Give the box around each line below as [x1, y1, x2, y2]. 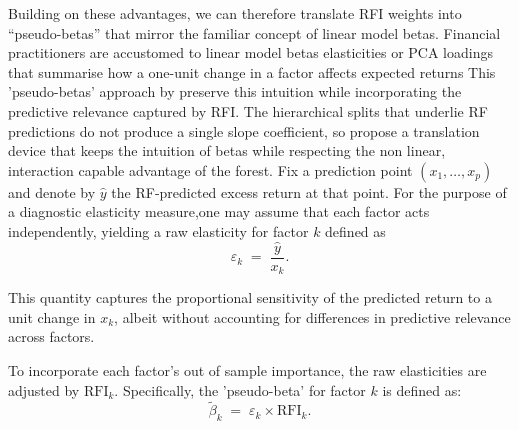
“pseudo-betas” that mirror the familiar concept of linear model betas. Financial [8, 22, 501, 43]
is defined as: [382, 379, 462, 400]
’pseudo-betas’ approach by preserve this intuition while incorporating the [8, 81, 462, 102]
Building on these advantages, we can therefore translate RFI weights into [8, 3, 462, 23]
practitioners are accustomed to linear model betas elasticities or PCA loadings [8, 42, 493, 63]
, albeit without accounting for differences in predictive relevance [114, 306, 511, 327]
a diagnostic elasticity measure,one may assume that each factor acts [8, 201, 430, 222]
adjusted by [8, 379, 80, 400]
